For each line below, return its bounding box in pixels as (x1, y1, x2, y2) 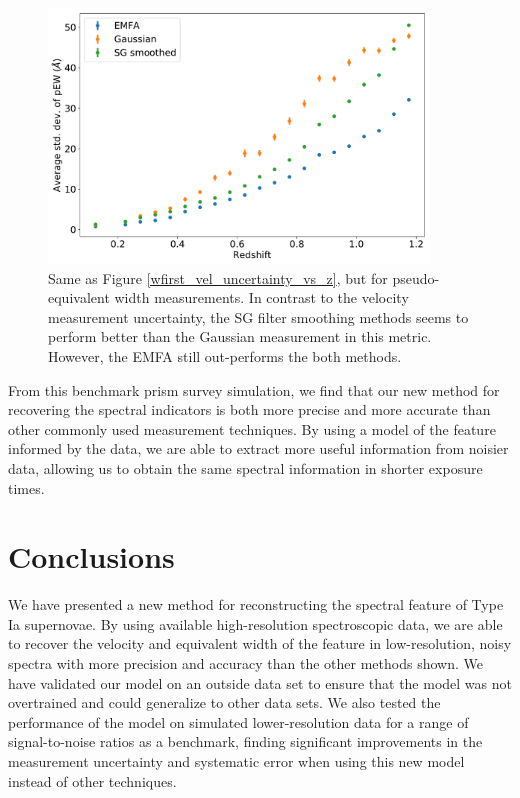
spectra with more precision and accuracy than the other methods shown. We (8, 653, 483, 674)
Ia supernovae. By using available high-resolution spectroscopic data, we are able (8, 613, 503, 634)
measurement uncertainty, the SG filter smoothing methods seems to (48, 306, 469, 327)
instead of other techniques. (8, 770, 177, 791)
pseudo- (392, 267, 440, 288)
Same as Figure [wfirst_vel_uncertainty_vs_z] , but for (48, 267, 388, 288)
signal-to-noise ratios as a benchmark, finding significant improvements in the (8, 731, 483, 752)
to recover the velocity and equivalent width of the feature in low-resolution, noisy (8, 633, 512, 654)
